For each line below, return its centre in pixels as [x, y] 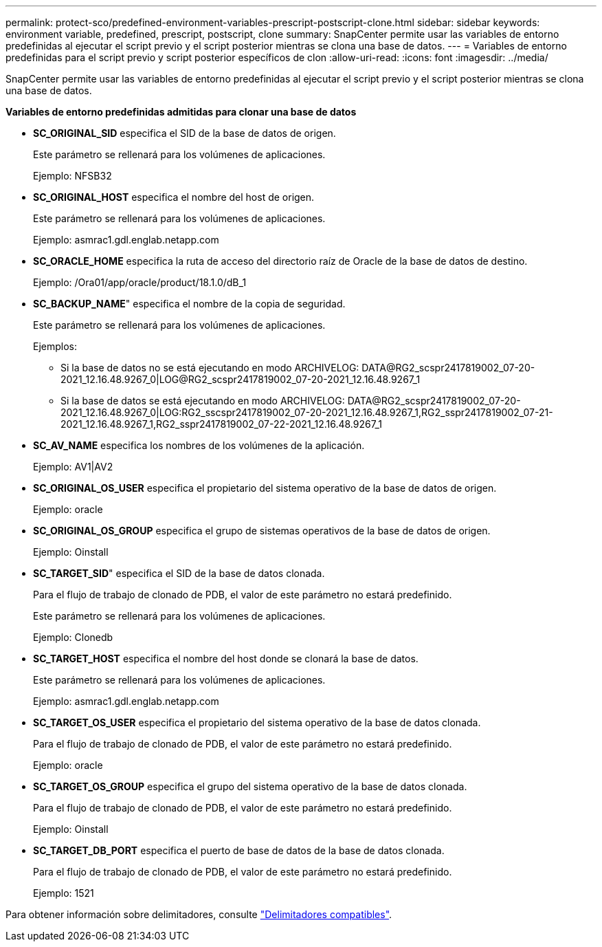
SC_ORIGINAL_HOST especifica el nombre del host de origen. [174, 197]
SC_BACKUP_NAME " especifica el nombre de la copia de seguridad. [189, 304]
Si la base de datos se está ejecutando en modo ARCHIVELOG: [203, 401]
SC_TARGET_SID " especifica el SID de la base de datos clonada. [179, 573]
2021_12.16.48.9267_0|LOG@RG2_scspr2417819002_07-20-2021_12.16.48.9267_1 [241, 379]
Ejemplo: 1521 [64, 893]
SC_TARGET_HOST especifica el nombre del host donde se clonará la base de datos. [226, 658]
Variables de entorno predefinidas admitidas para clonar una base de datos [181, 112]
